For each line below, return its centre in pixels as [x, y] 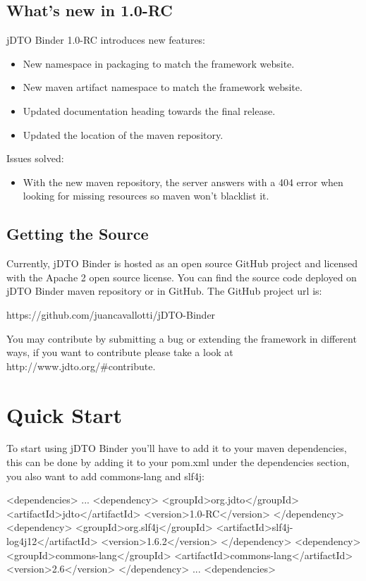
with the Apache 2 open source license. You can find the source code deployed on [182, 277]
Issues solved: [35, 158]
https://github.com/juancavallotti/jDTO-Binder [111, 314]
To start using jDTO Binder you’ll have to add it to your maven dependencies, [177, 448]
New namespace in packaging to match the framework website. [159, 63]
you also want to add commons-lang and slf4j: [106, 476]
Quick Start [64, 414]
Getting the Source [78, 234]
